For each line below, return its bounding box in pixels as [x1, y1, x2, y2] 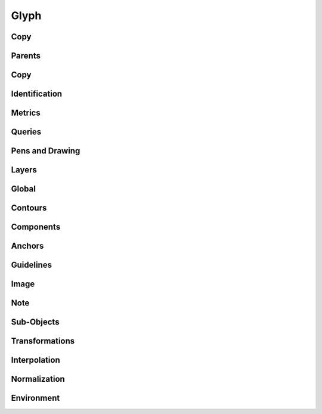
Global [11, 184, 36, 194]
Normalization [11, 374, 65, 384]
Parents [11, 51, 41, 61]
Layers [11, 165, 37, 175]
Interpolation [11, 355, 61, 365]
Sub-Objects [11, 317, 60, 328]
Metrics [11, 108, 41, 118]
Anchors [11, 241, 44, 251]
